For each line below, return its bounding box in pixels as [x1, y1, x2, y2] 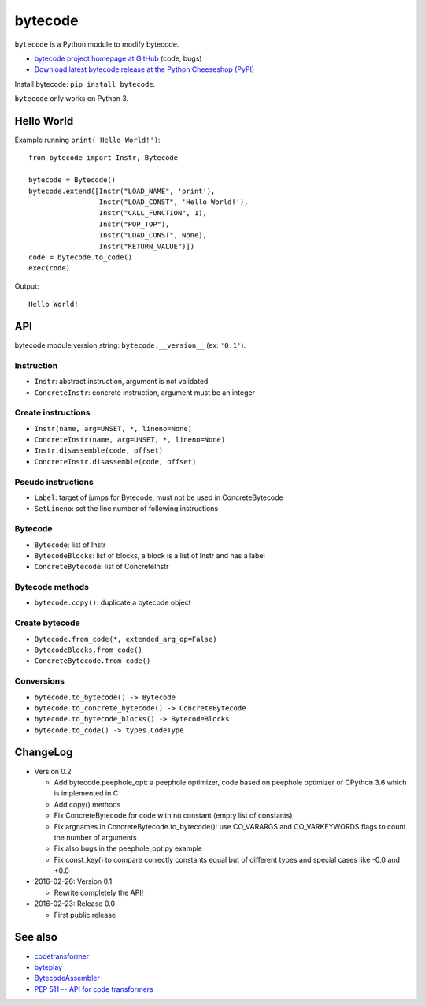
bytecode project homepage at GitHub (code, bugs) [34, 54, 202, 63]
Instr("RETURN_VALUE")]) [98, 241, 195, 251]
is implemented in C [54, 788, 119, 798]
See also [14, 930, 58, 944]
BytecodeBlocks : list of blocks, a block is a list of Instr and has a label [34, 550, 265, 560]
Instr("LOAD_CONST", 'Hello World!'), [98, 197, 249, 207]
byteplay [34, 962, 63, 971]
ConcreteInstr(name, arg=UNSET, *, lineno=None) [34, 435, 226, 445]
